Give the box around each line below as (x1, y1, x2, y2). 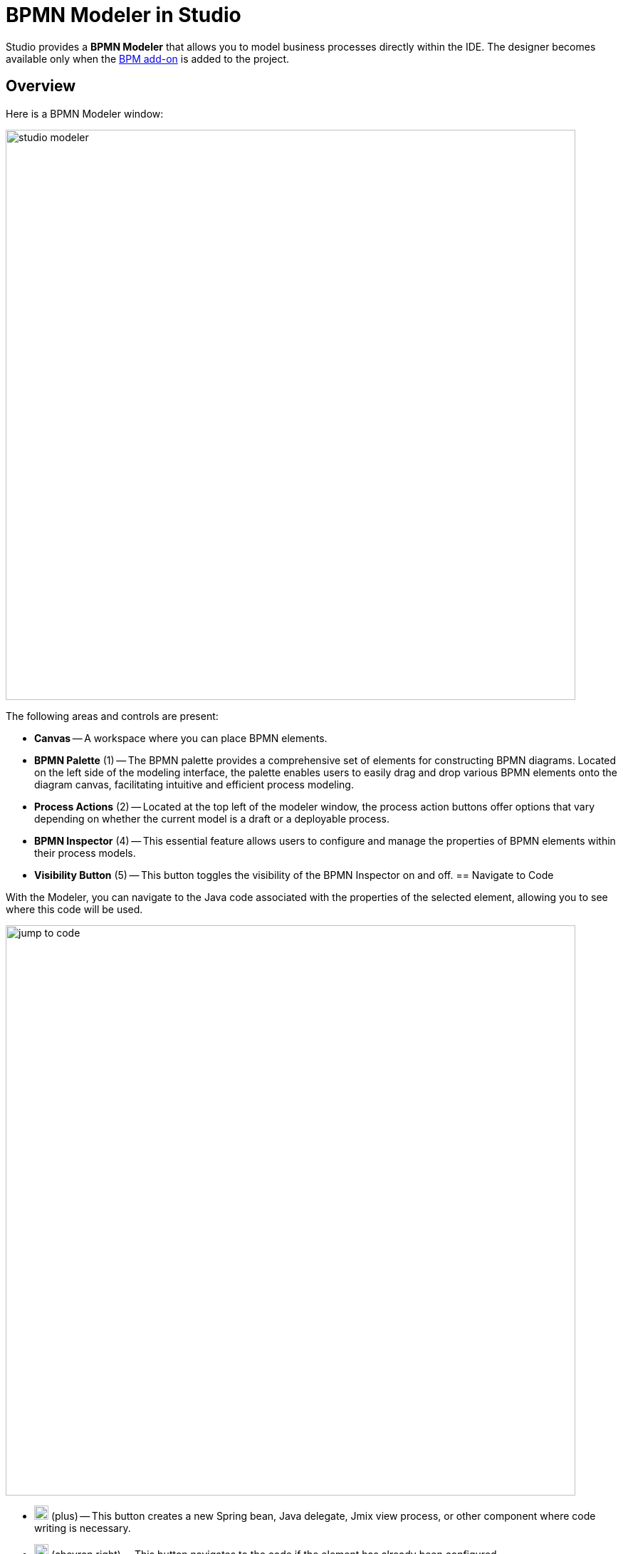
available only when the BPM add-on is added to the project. (6, 52, 290, 65)
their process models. (34, 846, 136, 859)
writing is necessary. (34, 1521, 131, 1534)
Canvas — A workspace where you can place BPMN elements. (34, 731, 328, 744)
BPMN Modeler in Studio (6, 3, 241, 27)
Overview (6, 77, 76, 96)
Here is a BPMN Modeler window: (6, 107, 164, 120)
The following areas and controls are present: (6, 709, 219, 722)
